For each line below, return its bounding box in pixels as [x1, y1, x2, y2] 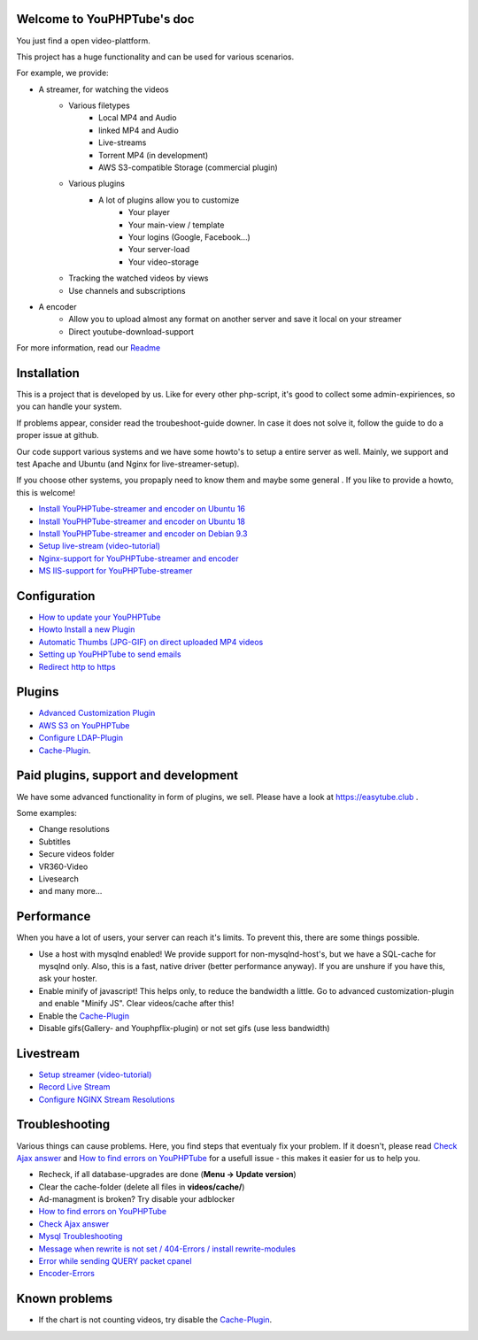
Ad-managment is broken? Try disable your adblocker [38, 1194, 235, 1205]
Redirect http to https [38, 661, 116, 672]
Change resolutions [38, 824, 111, 835]
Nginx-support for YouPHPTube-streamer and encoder [38, 553, 239, 564]
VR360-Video [38, 861, 89, 872]
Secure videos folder [38, 849, 115, 859]
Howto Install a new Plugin [38, 624, 135, 635]
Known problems [16, 1291, 113, 1306]
